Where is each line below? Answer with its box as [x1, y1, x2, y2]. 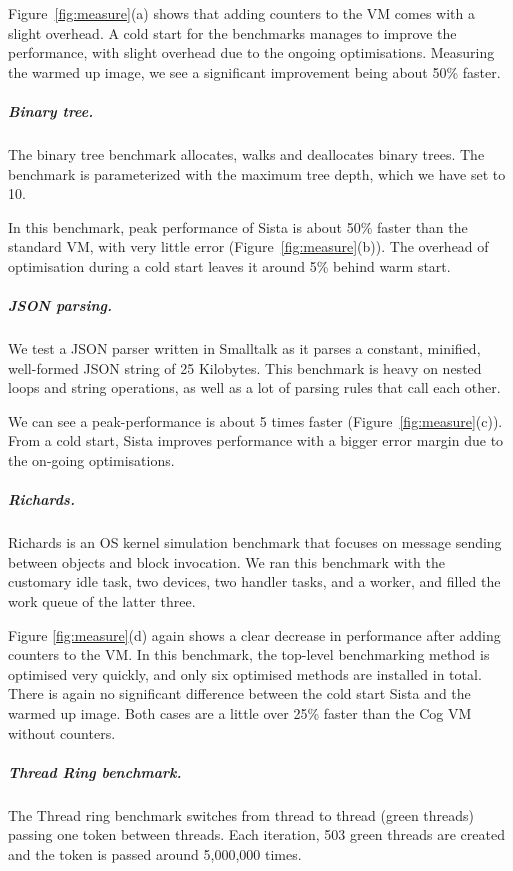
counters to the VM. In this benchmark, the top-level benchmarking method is [8, 644, 490, 665]
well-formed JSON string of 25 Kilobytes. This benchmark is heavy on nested [8, 357, 482, 378]
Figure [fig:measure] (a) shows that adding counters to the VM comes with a [8, 3, 475, 23]
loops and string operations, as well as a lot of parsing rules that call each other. [8, 377, 501, 398]
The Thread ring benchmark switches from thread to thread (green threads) [8, 804, 475, 825]
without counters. [8, 722, 116, 743]
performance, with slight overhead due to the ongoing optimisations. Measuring [8, 42, 495, 63]
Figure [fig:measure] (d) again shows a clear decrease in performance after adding [8, 624, 501, 645]
